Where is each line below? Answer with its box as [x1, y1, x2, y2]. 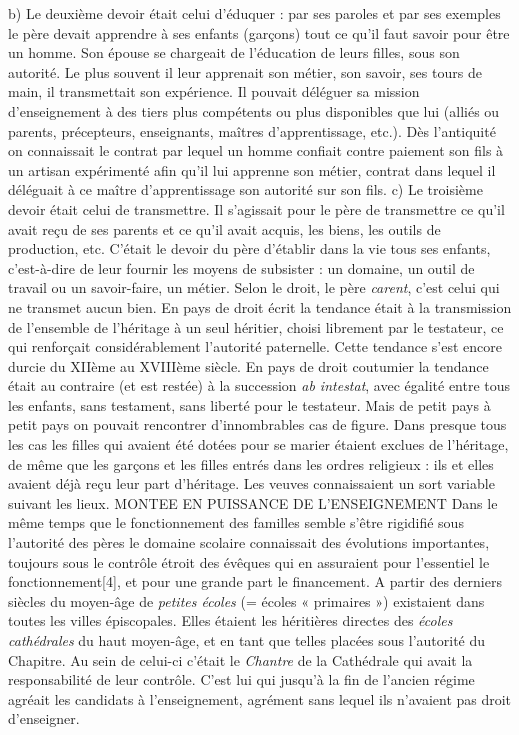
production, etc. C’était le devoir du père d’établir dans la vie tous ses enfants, [8, 238, 491, 259]
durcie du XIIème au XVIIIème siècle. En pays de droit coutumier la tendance [8, 355, 489, 376]
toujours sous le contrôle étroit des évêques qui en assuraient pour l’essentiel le [8, 551, 490, 572]
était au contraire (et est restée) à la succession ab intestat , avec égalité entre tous [8, 375, 511, 396]
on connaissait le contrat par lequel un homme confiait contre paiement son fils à [8, 140, 504, 161]
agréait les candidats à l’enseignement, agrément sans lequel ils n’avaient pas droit [8, 688, 512, 709]
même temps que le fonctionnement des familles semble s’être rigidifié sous [8, 512, 464, 533]
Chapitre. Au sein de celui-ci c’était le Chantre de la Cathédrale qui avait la [8, 649, 473, 670]
